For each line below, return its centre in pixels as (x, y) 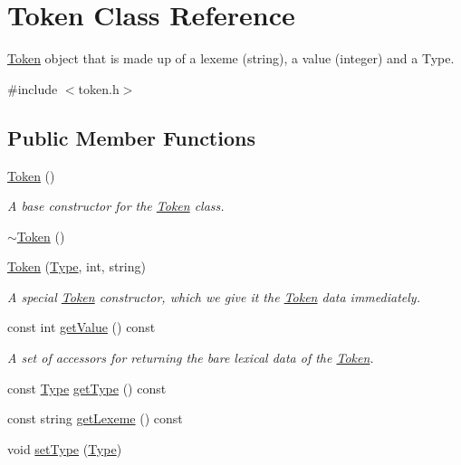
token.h (99, 88)
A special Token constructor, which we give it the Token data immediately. (214, 296)
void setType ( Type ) (65, 448)
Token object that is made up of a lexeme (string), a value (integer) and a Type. (231, 58)
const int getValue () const (82, 327)
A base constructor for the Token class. (116, 206)
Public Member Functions (131, 137)
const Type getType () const (87, 388)
